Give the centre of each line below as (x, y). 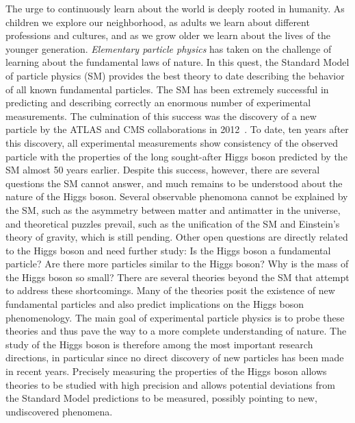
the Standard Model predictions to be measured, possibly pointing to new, (161, 398)
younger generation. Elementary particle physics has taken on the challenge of (169, 48)
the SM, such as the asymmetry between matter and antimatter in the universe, (173, 209)
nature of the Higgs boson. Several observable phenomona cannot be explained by (177, 196)
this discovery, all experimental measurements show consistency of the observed (172, 142)
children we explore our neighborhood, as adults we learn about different (158, 22)
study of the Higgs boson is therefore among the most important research (159, 344)
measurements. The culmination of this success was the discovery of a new (161, 116)
